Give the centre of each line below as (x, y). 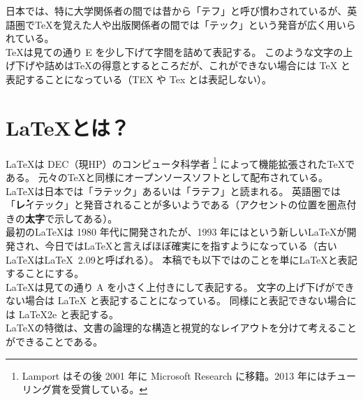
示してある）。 (86, 218)
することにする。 (45, 273)
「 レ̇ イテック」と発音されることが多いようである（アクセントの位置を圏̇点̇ (176, 205)
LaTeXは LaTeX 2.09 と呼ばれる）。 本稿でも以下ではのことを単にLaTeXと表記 (181, 259)
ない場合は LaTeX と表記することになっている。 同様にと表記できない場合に (181, 300)
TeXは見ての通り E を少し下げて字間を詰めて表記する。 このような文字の (175, 51)
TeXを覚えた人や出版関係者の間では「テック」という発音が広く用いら (195, 24)
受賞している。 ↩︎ (109, 389)
